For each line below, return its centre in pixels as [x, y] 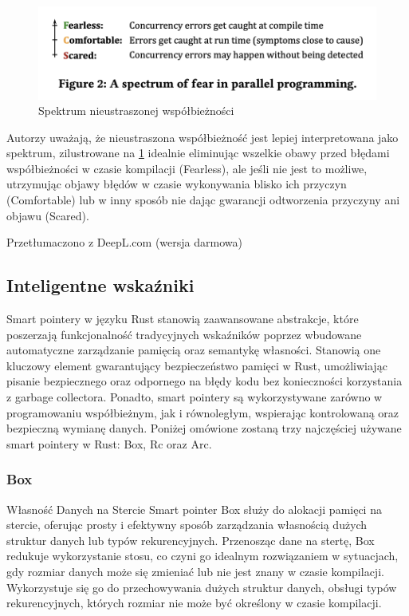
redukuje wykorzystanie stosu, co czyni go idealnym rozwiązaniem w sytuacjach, [203, 556]
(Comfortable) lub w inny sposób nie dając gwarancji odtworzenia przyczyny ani [203, 200]
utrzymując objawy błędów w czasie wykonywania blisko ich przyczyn [177, 184]
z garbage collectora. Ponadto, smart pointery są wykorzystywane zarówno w [195, 397]
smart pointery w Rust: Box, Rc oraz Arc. [109, 443]
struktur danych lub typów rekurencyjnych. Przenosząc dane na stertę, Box [191, 540]
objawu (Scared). [48, 215]
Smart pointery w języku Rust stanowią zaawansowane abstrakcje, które [183, 319]
